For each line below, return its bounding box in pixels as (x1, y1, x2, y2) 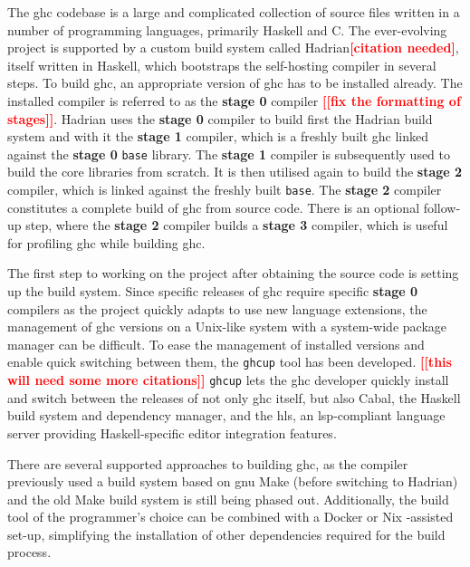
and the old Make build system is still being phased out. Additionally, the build (7, 489, 449, 508)
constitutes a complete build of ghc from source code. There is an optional (7, 197, 420, 216)
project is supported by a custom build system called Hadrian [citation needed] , (7, 38, 459, 57)
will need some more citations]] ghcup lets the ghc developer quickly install (7, 370, 449, 389)
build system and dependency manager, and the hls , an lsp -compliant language (7, 406, 446, 425)
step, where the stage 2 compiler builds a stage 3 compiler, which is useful (25, 216, 448, 235)
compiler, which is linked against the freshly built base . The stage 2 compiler (7, 180, 442, 198)
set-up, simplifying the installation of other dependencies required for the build (7, 524, 446, 543)
